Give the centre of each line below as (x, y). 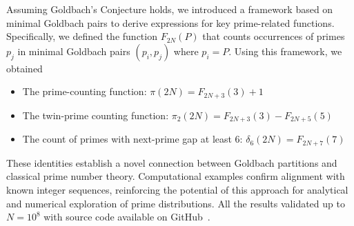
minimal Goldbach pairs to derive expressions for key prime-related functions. (170, 22)
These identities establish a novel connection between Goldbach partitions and (172, 162)
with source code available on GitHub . (127, 217)
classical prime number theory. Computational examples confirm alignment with (176, 176)
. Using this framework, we (285, 51)
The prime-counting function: (85, 91)
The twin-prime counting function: (96, 115)
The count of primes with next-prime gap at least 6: (132, 139)
